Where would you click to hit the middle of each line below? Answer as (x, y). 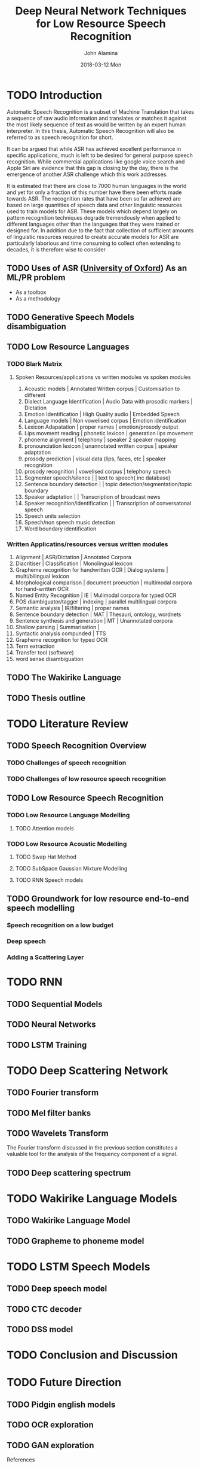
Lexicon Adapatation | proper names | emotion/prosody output (101, 427)
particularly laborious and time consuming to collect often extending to (94, 243)
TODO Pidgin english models (61, 1404)
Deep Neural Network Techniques (101, 11)
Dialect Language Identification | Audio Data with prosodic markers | (108, 401)
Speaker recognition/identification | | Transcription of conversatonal (108, 503)
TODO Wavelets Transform (58, 1133)
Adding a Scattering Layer (45, 957)
